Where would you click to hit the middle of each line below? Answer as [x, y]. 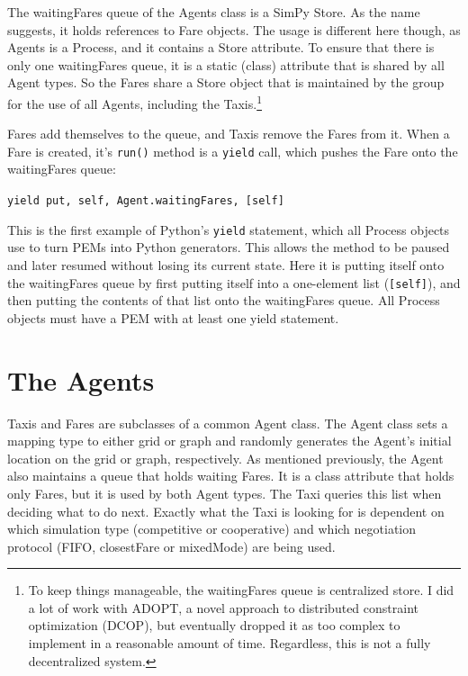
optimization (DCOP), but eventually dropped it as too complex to [214, 625]
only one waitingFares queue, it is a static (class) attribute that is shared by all [226, 64]
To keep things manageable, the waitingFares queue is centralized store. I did [241, 590]
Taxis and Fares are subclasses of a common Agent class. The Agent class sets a [228, 423]
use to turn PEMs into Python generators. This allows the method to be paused [229, 247]
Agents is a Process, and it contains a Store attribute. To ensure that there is [221, 47]
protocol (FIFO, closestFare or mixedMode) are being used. [171, 546]
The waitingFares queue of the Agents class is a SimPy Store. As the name [214, 12]
